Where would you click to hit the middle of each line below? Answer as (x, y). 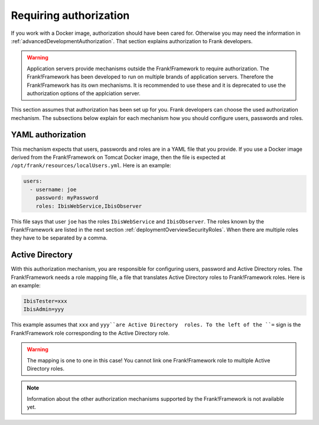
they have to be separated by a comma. (59, 238)
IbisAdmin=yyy (44, 309)
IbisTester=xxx (45, 301)
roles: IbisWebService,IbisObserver (89, 206)
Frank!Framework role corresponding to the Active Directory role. (90, 333)
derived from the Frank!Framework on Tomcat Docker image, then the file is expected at (118, 157)
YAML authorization (48, 135)
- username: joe (53, 189)
